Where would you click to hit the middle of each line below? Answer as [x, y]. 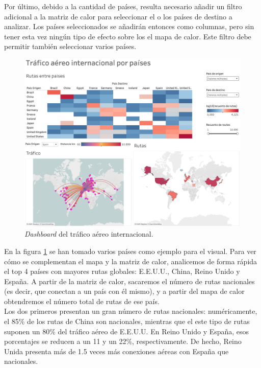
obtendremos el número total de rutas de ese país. [82, 301]
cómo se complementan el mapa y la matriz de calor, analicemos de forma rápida [131, 261]
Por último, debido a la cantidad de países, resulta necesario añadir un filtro [123, 6]
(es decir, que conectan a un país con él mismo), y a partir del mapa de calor [124, 291]
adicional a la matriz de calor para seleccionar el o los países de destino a [118, 16]
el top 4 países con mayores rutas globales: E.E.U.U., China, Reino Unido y [122, 271]
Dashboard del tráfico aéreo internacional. [89, 234]
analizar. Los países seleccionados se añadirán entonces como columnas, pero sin [129, 26]
